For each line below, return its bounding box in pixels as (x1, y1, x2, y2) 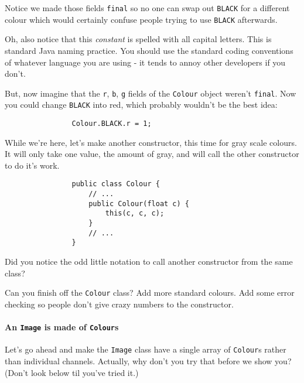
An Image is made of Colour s (5, 321, 119, 333)
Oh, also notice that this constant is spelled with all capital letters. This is (5, 33, 272, 45)
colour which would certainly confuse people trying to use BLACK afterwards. (5, 13, 278, 25)
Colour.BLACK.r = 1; (71, 119, 152, 128)
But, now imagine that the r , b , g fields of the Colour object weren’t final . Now (5, 87, 296, 99)
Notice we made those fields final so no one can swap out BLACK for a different (5, 2, 290, 13)
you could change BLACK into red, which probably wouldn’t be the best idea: (5, 98, 278, 111)
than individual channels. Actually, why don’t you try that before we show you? (5, 354, 292, 367)
